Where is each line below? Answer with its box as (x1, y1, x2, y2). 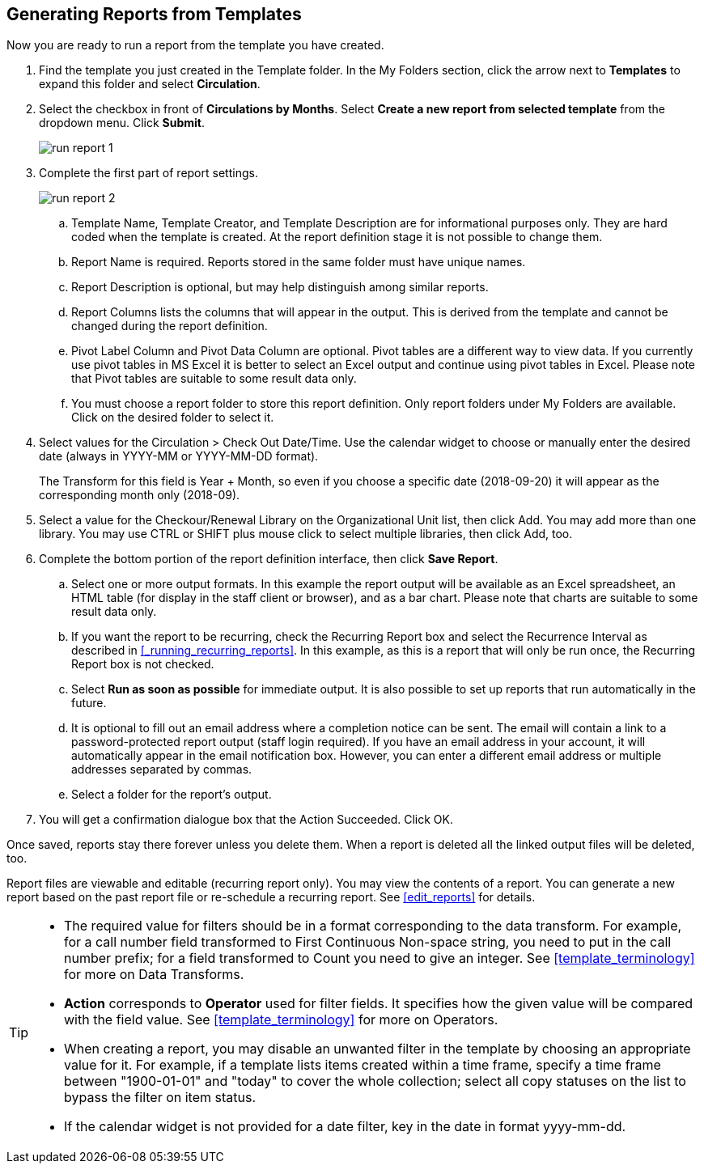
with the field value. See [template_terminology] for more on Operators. (64, 1011, 498, 1028)
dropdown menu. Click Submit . (39, 116, 205, 130)
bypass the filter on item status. (64, 1089, 256, 1106)
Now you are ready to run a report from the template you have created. (6, 38, 384, 53)
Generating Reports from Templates (6, 4, 302, 24)
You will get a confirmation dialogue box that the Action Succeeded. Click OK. (39, 812, 453, 827)
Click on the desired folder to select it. (71, 410, 274, 425)
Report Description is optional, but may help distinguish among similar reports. (71, 280, 489, 295)
